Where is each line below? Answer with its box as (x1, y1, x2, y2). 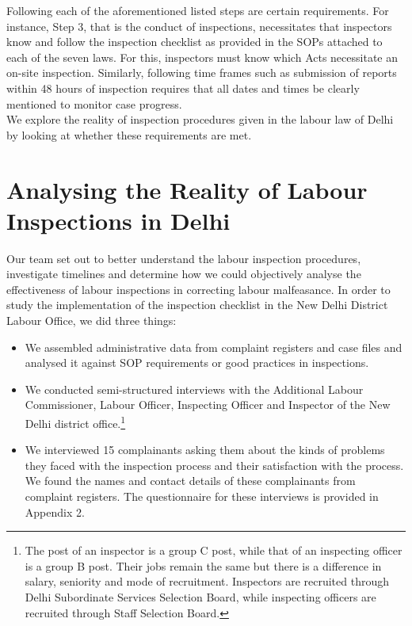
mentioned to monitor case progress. (6, 95, 182, 112)
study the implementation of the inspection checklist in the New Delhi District (6, 296, 388, 313)
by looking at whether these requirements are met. (6, 126, 252, 143)
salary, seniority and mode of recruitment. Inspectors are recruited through (25, 573, 389, 590)
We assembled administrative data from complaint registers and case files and (25, 338, 402, 355)
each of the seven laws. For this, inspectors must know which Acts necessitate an (6, 48, 398, 65)
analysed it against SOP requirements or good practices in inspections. (25, 354, 369, 371)
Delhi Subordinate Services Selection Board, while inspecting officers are (25, 589, 376, 605)
